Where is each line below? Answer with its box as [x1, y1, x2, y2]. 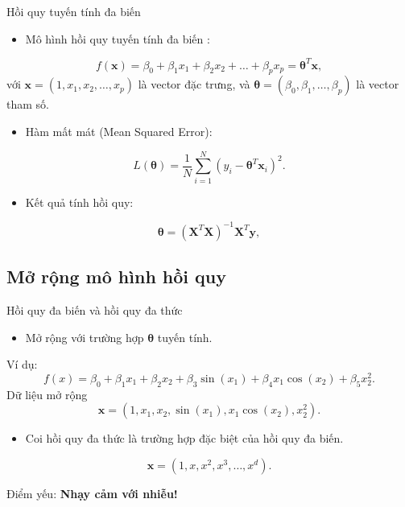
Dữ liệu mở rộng [6, 385, 88, 402]
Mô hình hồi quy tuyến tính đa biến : [25, 30, 210, 47]
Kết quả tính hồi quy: [25, 193, 134, 210]
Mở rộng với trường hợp [25, 328, 144, 345]
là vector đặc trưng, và [138, 76, 250, 93]
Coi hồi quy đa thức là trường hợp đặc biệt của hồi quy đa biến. [25, 430, 344, 447]
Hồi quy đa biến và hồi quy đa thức [6, 302, 183, 319]
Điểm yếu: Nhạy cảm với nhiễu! [6, 484, 178, 501]
